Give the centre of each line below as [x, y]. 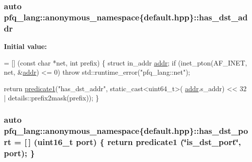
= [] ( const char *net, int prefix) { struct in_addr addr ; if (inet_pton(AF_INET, [126, 62]
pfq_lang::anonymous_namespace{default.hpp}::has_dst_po [126, 130]
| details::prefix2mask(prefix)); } [51, 98]
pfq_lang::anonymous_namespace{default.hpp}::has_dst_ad [126, 17]
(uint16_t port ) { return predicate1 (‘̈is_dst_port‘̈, [137, 141]
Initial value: [25, 46]
